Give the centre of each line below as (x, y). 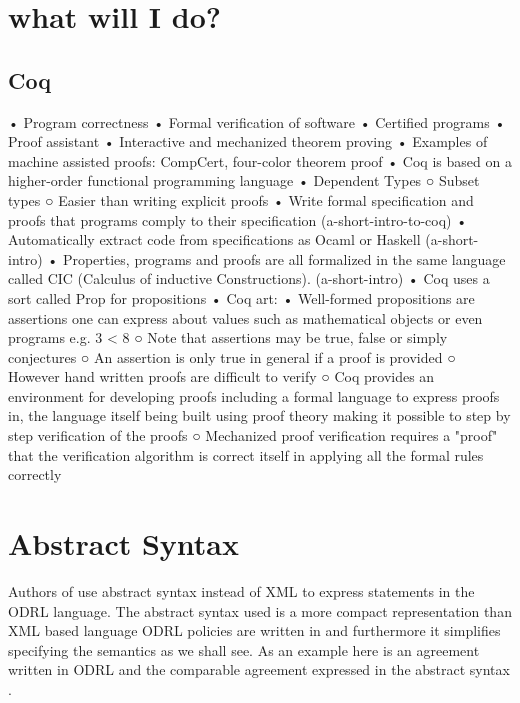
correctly (35, 474)
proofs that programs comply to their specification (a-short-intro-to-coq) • (238, 219)
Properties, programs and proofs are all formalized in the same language (284, 258)
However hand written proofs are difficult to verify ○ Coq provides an (221, 376)
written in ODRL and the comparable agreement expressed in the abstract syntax (259, 669)
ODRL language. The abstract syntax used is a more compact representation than (260, 610)
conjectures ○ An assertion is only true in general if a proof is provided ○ (232, 356)
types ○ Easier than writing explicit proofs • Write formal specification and (241, 199)
